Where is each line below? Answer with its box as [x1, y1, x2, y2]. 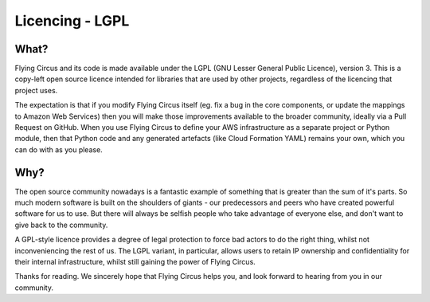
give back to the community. [14, 220, 108, 229]
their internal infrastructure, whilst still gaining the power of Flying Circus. [14, 257, 256, 267]
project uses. [14, 85, 58, 95]
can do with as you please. [14, 144, 103, 155]
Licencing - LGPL [14, 12, 130, 29]
